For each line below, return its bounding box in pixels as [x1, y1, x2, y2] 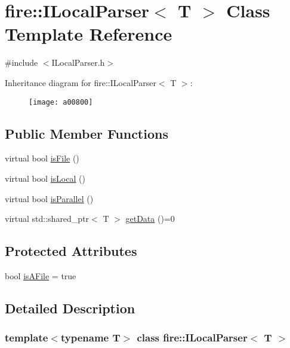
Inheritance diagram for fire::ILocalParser [5, 76, 156, 88]
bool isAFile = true [5, 269, 76, 282]
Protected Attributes [5, 242, 137, 260]
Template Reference [5, 22, 172, 46]
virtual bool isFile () [5, 152, 79, 164]
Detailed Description [5, 298, 135, 317]
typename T [60, 330, 121, 345]
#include [5, 56, 38, 69]
